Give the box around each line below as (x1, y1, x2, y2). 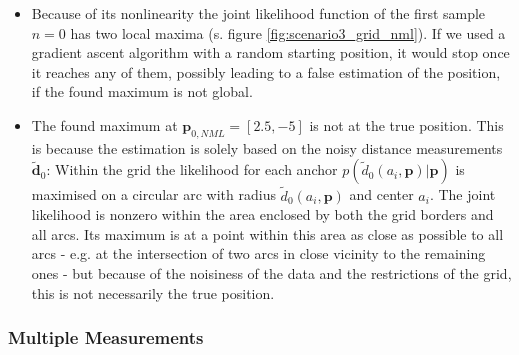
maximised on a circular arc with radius (31, 184, 276, 205)
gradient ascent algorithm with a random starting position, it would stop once (31, 42, 510, 63)
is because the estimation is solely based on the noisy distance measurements (31, 137, 503, 158)
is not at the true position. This (309, 114, 504, 135)
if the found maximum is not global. (31, 81, 253, 102)
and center (349, 184, 414, 205)
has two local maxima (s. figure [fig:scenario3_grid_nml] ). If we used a (70, 22, 506, 43)
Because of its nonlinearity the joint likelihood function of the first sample (31, 3, 486, 23)
